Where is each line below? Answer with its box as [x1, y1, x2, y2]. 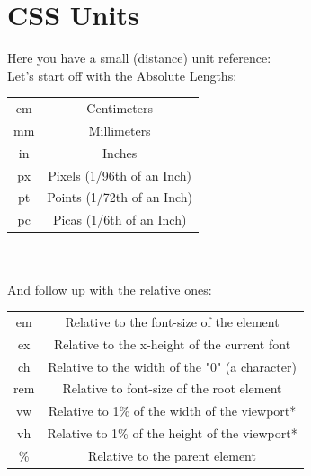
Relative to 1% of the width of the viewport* [48, 401, 297, 420]
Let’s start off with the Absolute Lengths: [7, 66, 237, 84]
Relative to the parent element [88, 445, 256, 464]
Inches [102, 143, 138, 162]
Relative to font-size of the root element [62, 379, 282, 398]
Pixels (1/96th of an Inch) [48, 165, 192, 184]
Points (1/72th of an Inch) [47, 188, 192, 207]
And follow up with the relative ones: [7, 279, 212, 298]
